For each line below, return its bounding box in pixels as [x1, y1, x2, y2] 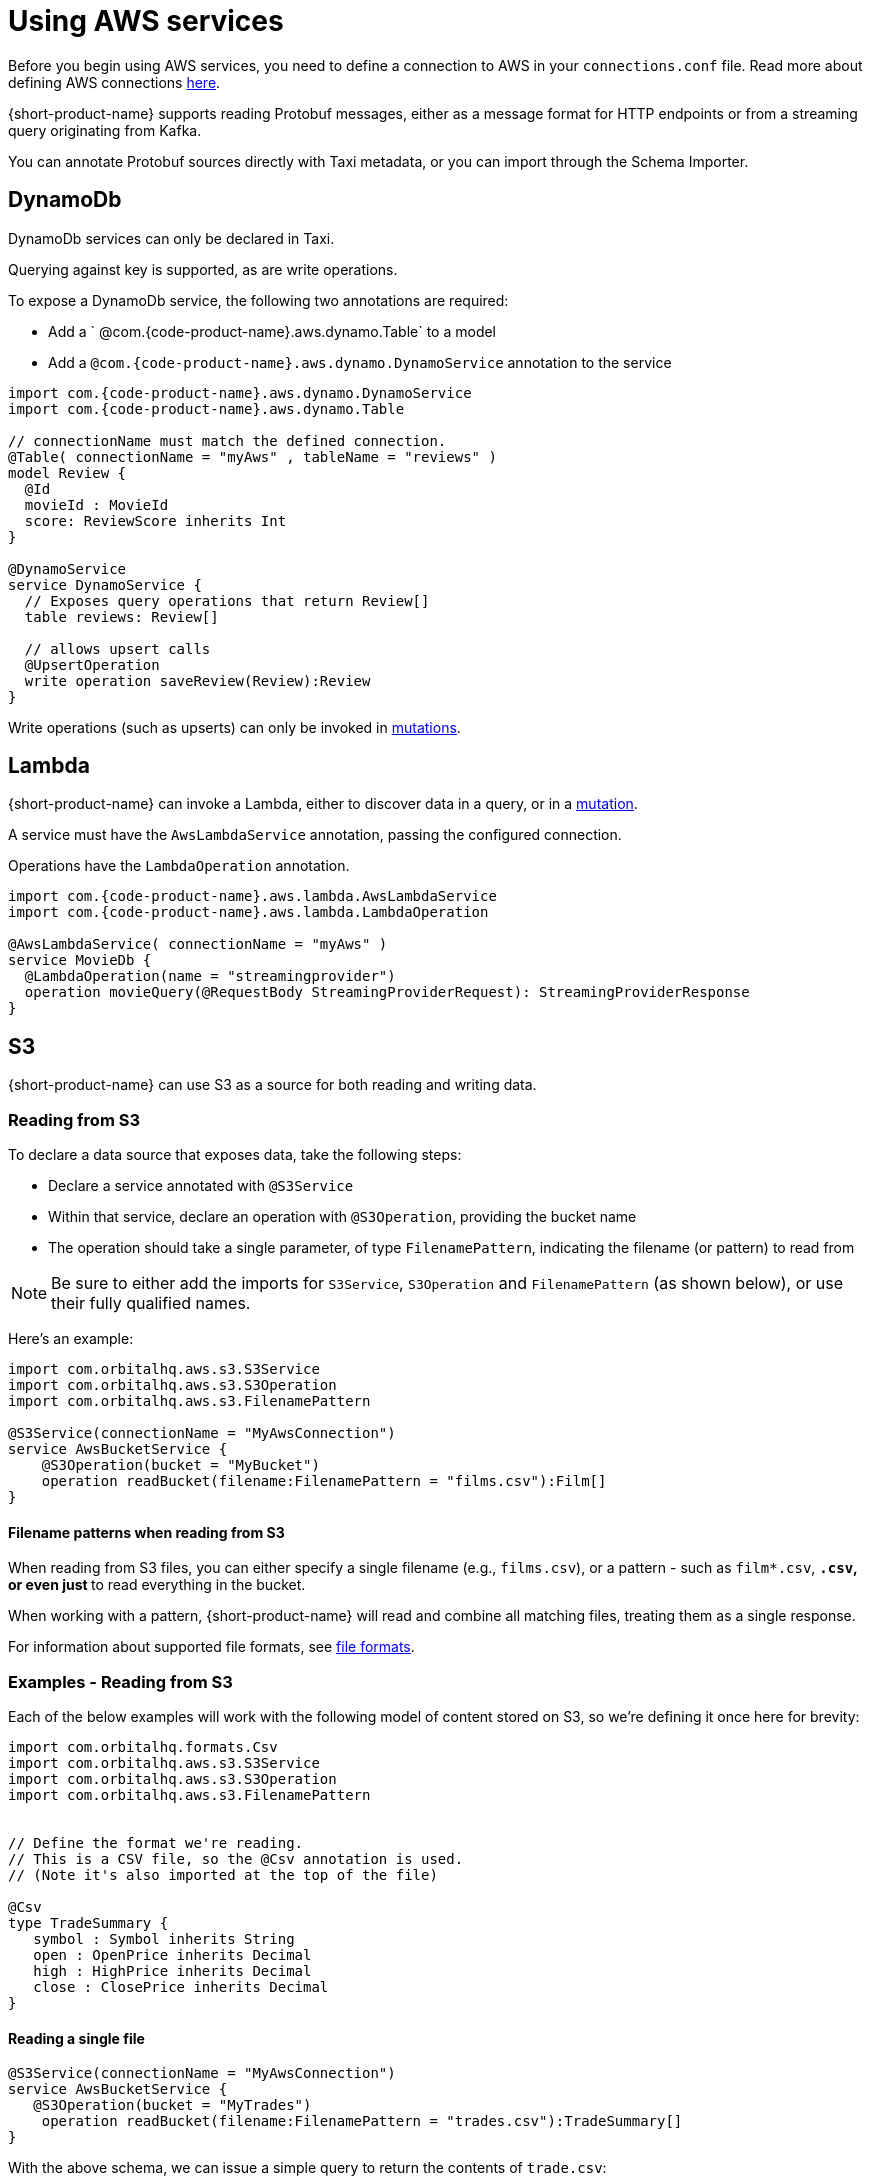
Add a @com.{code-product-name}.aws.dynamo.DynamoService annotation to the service [48, 353, 672, 371]
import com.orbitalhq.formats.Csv [8, 1739, 278, 1755]
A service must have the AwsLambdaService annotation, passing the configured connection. [8, 826, 622, 844]
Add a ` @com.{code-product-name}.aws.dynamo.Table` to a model [48, 322, 496, 340]
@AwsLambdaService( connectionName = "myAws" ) [8, 936, 388, 953]
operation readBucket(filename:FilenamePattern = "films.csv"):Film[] [41, 1473, 607, 1490]
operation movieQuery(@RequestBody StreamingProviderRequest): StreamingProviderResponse [24, 984, 750, 1001]
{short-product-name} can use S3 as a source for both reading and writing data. [8, 1076, 537, 1094]
